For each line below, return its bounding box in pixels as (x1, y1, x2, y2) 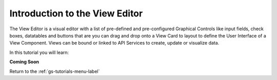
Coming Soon (9, 59, 39, 65)
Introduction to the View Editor (9, 8, 143, 19)
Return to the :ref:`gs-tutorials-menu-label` (9, 68, 100, 74)
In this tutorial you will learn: (9, 49, 69, 55)
